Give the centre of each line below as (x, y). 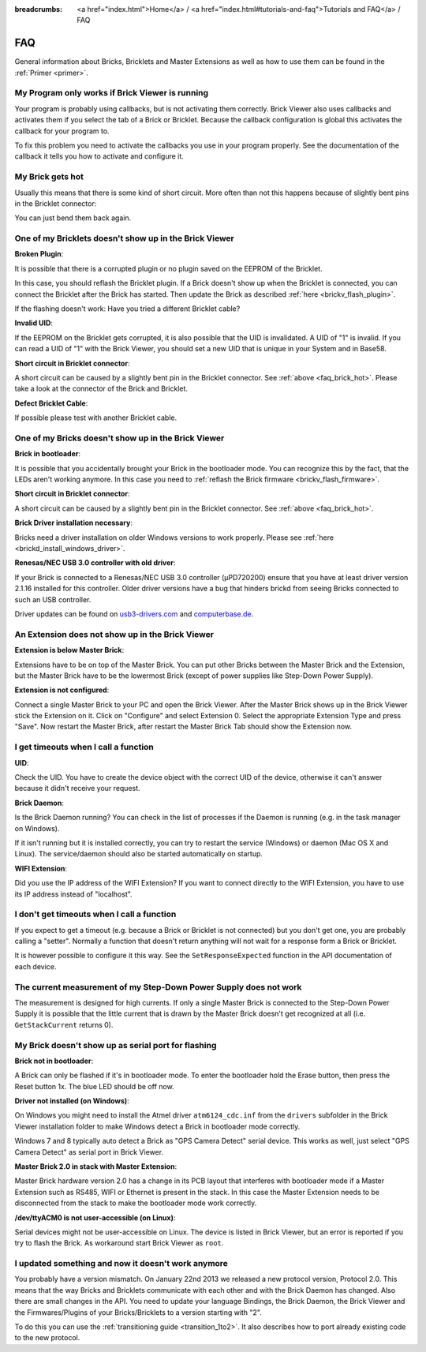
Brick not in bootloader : (54, 1061)
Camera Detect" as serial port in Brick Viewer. (89, 1152)
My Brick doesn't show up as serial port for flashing (116, 1045)
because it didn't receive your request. (78, 788)
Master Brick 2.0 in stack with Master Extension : (96, 1167)
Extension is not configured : (62, 690)
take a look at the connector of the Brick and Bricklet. (101, 389)
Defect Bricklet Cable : (51, 403)
